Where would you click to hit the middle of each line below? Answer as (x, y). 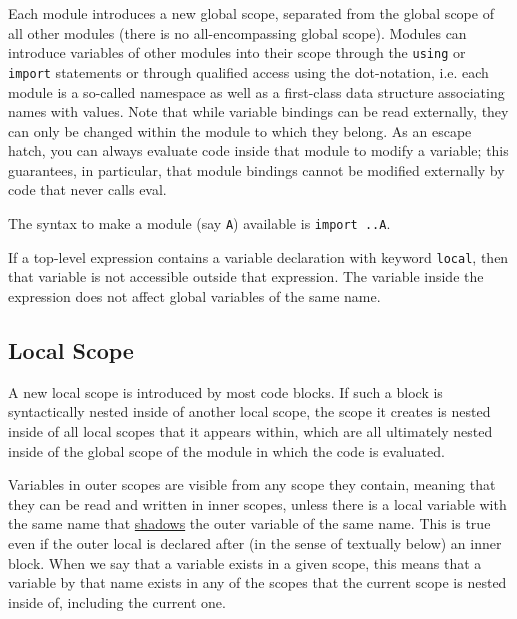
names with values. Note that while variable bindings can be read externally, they (258, 111)
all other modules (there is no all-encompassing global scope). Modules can (237, 32)
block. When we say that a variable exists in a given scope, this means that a (245, 562)
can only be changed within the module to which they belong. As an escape (240, 130)
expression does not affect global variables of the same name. (194, 295)
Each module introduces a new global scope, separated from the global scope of (251, 13)
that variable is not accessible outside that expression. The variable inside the (246, 276)
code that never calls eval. (87, 189)
